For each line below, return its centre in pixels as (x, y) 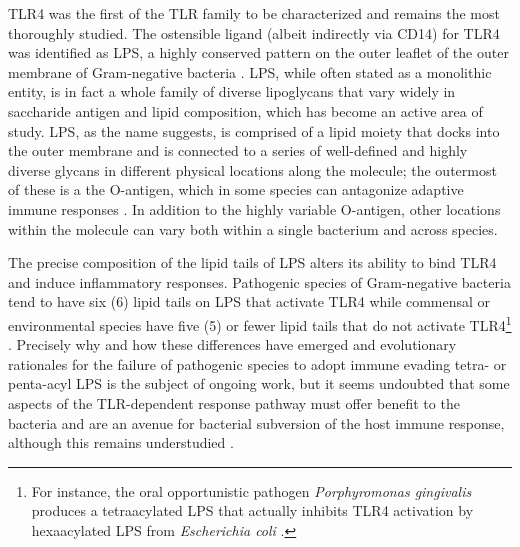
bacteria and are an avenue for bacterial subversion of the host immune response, (256, 422)
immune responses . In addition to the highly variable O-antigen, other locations (254, 208)
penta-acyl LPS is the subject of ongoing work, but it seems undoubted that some (259, 383)
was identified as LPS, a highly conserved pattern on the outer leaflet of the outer (258, 52)
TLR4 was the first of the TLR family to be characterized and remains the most (254, 13)
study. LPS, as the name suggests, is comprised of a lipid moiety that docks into (254, 130)
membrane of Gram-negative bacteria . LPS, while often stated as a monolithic (250, 71)
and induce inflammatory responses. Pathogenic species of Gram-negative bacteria (259, 281)
